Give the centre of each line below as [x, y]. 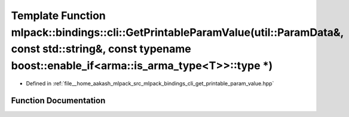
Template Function [58, 16]
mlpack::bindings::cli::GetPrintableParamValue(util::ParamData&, [177, 32]
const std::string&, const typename [101, 49]
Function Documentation [58, 101]
